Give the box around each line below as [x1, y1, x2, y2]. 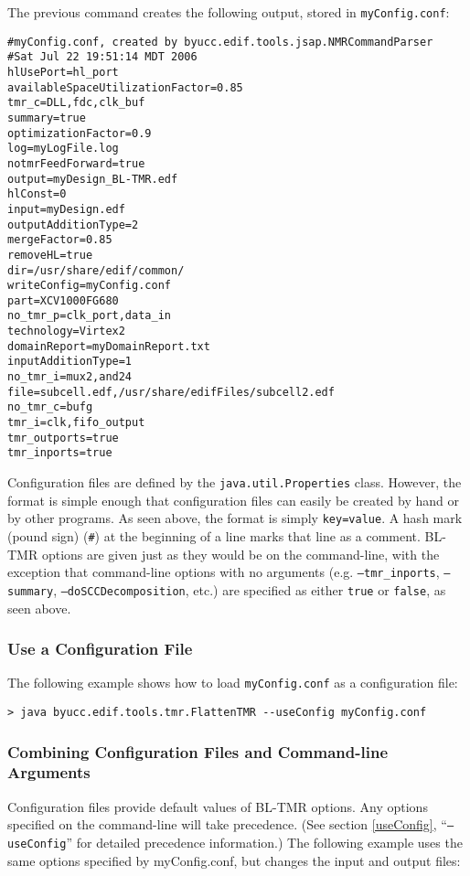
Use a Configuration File [7, 637, 193, 660]
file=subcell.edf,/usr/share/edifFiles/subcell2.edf [7, 385, 335, 399]
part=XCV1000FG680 [7, 294, 119, 307]
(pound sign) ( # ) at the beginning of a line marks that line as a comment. [7, 526, 421, 545]
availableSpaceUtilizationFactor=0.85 [7, 80, 243, 94]
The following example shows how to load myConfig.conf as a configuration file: [7, 673, 458, 692]
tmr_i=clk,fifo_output [7, 416, 145, 430]
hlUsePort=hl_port [7, 65, 119, 79]
